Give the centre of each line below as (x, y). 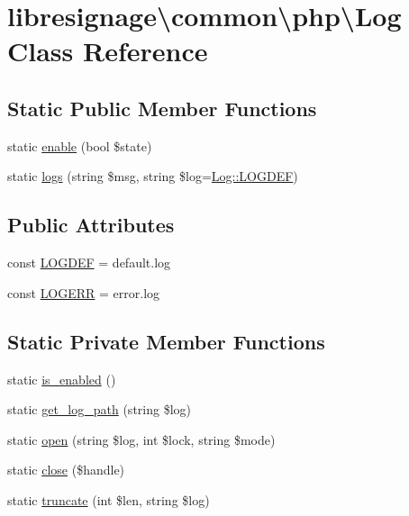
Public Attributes (91, 225)
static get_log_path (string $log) (99, 409)
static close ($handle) (66, 470)
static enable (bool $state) (80, 145)
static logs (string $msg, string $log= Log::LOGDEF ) (153, 176)
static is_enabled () (62, 379)
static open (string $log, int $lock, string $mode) (141, 439)
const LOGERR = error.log (84, 292)
